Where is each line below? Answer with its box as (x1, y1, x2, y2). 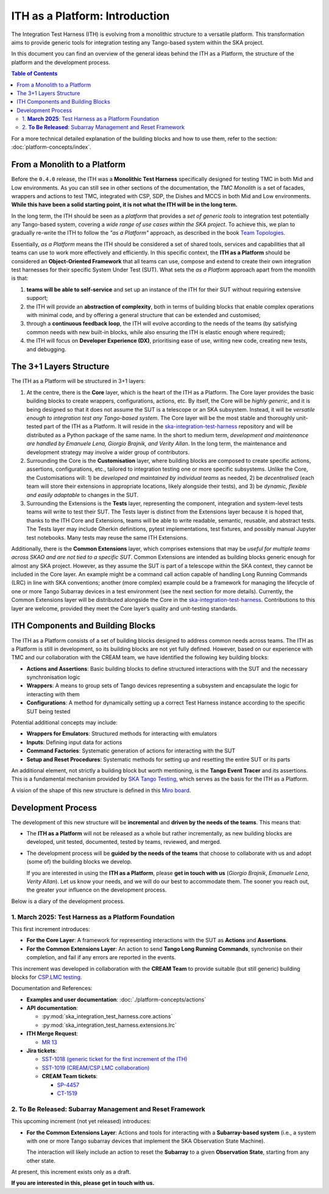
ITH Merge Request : (26, 1030, 79, 1037)
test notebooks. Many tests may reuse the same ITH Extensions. (26, 534, 188, 541)
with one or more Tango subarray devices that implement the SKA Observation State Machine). (26, 1137, 265, 1145)
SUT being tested (26, 707, 71, 715)
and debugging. (26, 345, 66, 353)
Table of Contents (11, 70, 58, 77)
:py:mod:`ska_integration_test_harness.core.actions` (41, 1013, 173, 1020)
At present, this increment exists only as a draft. (11, 1168, 131, 1176)
